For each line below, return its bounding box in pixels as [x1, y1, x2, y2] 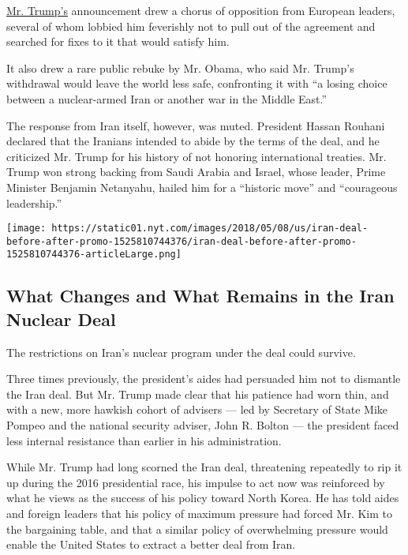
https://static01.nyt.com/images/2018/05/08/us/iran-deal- [51, 223, 369, 234]
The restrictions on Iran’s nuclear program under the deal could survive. [6, 343, 356, 360]
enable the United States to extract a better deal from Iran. [6, 536, 296, 553]
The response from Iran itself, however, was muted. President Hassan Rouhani [6, 117, 385, 133]
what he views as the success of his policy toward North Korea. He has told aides [6, 489, 399, 506]
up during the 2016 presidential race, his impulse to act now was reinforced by [6, 474, 385, 490]
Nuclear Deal [6, 306, 116, 331]
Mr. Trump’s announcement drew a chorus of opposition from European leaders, [6, 2, 395, 18]
